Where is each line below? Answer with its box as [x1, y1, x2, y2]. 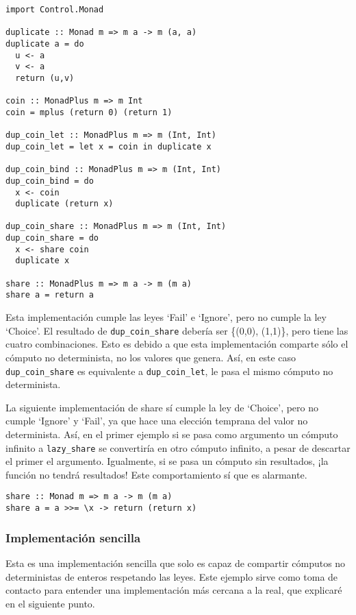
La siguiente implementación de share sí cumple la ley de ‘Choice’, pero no [5, 400, 319, 414]
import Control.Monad [5, 5, 104, 14]
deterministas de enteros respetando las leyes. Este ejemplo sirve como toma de [5, 569, 338, 583]
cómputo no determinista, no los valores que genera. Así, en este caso [5, 350, 296, 364]
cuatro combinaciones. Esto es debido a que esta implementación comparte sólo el [5, 337, 348, 351]
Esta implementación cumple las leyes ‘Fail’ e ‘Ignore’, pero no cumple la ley [5, 310, 327, 324]
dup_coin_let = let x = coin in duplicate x [5, 141, 212, 152]
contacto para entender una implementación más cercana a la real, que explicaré [5, 583, 342, 597]
